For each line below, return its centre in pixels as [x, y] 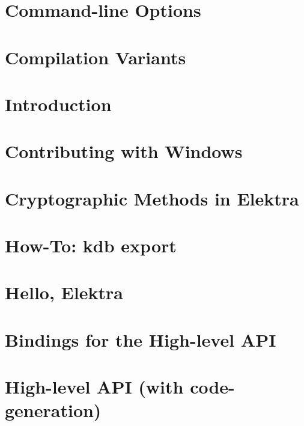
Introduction [58, 104]
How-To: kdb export [91, 245]
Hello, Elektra [64, 292]
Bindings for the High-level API [141, 339]
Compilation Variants [96, 57]
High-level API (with [94, 387]
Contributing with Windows [124, 151]
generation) [53, 410]
